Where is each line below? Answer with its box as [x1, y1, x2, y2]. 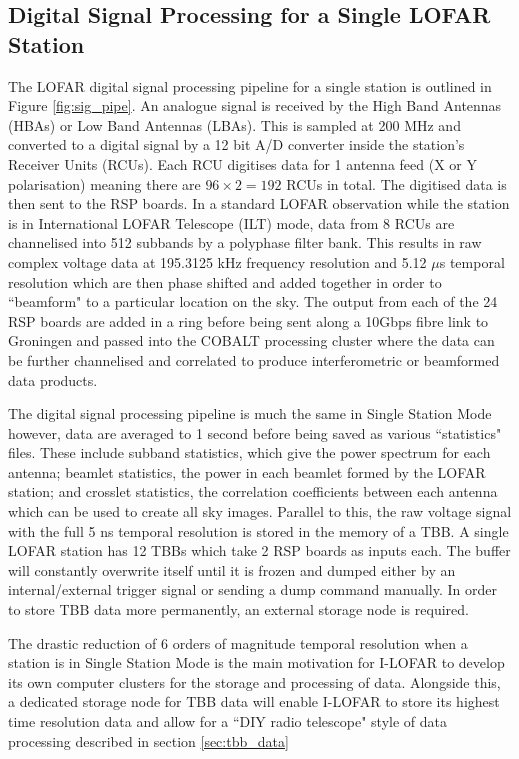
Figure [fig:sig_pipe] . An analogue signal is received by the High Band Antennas [8, 95, 502, 116]
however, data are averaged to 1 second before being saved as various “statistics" [8, 422, 502, 443]
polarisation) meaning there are [8, 173, 201, 194]
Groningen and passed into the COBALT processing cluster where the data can [8, 330, 495, 351]
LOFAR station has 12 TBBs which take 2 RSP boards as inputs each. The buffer [8, 540, 511, 561]
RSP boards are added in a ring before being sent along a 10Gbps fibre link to [8, 310, 489, 331]
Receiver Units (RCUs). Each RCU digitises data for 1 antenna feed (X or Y [8, 153, 477, 174]
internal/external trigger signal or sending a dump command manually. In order [8, 579, 497, 600]
